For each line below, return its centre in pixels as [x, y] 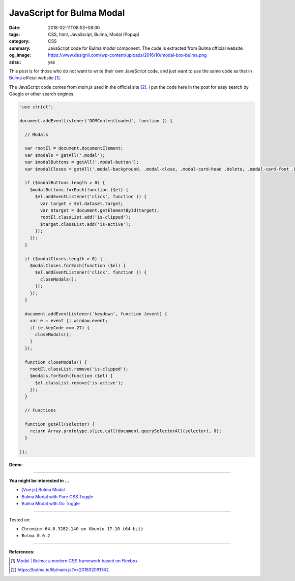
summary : [20, 48]
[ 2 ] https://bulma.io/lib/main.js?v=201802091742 [60, 570]
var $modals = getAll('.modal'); [65, 155]
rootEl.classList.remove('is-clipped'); [79, 369]
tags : [15, 34]
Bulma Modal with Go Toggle [51, 504]
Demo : [16, 464]
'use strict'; [36, 107]
